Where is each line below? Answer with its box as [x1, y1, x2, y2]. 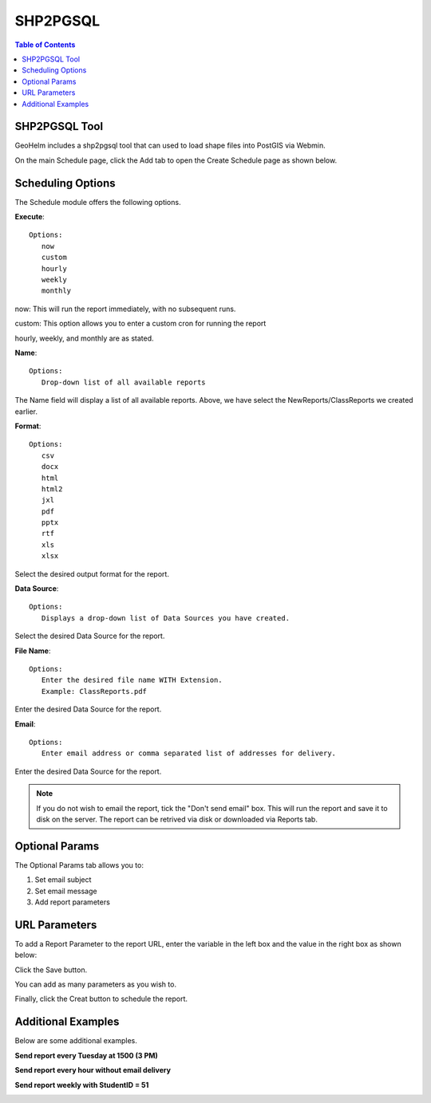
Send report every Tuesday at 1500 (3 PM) [14, 1050, 159, 1060]
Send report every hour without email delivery [14, 1066, 172, 1075]
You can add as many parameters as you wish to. [14, 979, 177, 989]
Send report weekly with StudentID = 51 [14, 1080, 149, 1089]
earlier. [14, 407, 38, 416]
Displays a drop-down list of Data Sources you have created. [41, 613, 291, 622]
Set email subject [34, 875, 92, 884]
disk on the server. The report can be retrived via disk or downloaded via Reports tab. [36, 814, 318, 824]
